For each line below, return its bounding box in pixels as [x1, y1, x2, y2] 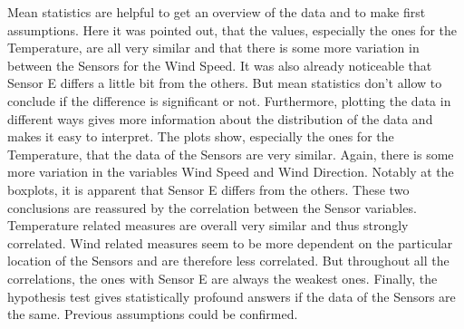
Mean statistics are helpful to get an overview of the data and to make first [7, 3, 426, 21]
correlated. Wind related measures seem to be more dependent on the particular [7, 233, 453, 252]
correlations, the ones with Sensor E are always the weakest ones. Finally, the [7, 268, 438, 287]
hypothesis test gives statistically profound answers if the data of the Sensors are [7, 286, 456, 305]
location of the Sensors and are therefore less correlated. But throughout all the [7, 251, 449, 270]
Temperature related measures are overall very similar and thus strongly [7, 216, 409, 235]
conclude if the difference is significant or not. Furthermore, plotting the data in [7, 91, 451, 110]
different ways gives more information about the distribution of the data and [7, 109, 433, 128]
